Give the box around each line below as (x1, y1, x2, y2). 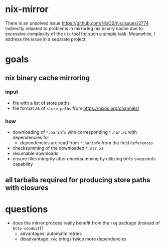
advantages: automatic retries (20, 230, 82, 236)
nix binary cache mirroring (5, 74, 90, 82)
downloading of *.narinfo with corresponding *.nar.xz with (12, 129, 137, 135)
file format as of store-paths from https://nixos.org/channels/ (12, 105, 139, 111)
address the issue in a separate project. (5, 36, 87, 42)
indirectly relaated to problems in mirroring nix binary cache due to (5, 25, 143, 31)
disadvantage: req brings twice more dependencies (20, 236, 127, 242)
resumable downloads (12, 150, 59, 156)
